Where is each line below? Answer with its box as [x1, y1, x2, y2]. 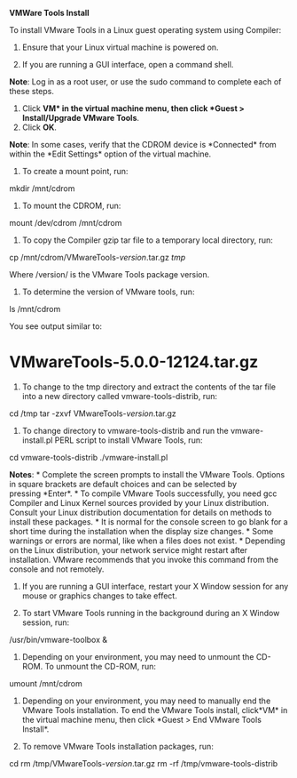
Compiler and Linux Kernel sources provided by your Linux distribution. [9, 497, 270, 508]
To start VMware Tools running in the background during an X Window [21, 607, 280, 618]
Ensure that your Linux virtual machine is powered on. [21, 42, 219, 52]
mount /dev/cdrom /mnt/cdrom [9, 218, 122, 228]
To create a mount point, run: [21, 166, 129, 176]
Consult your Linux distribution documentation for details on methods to [9, 507, 272, 517]
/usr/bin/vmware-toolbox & [9, 634, 108, 645]
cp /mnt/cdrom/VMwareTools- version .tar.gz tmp [9, 253, 186, 262]
